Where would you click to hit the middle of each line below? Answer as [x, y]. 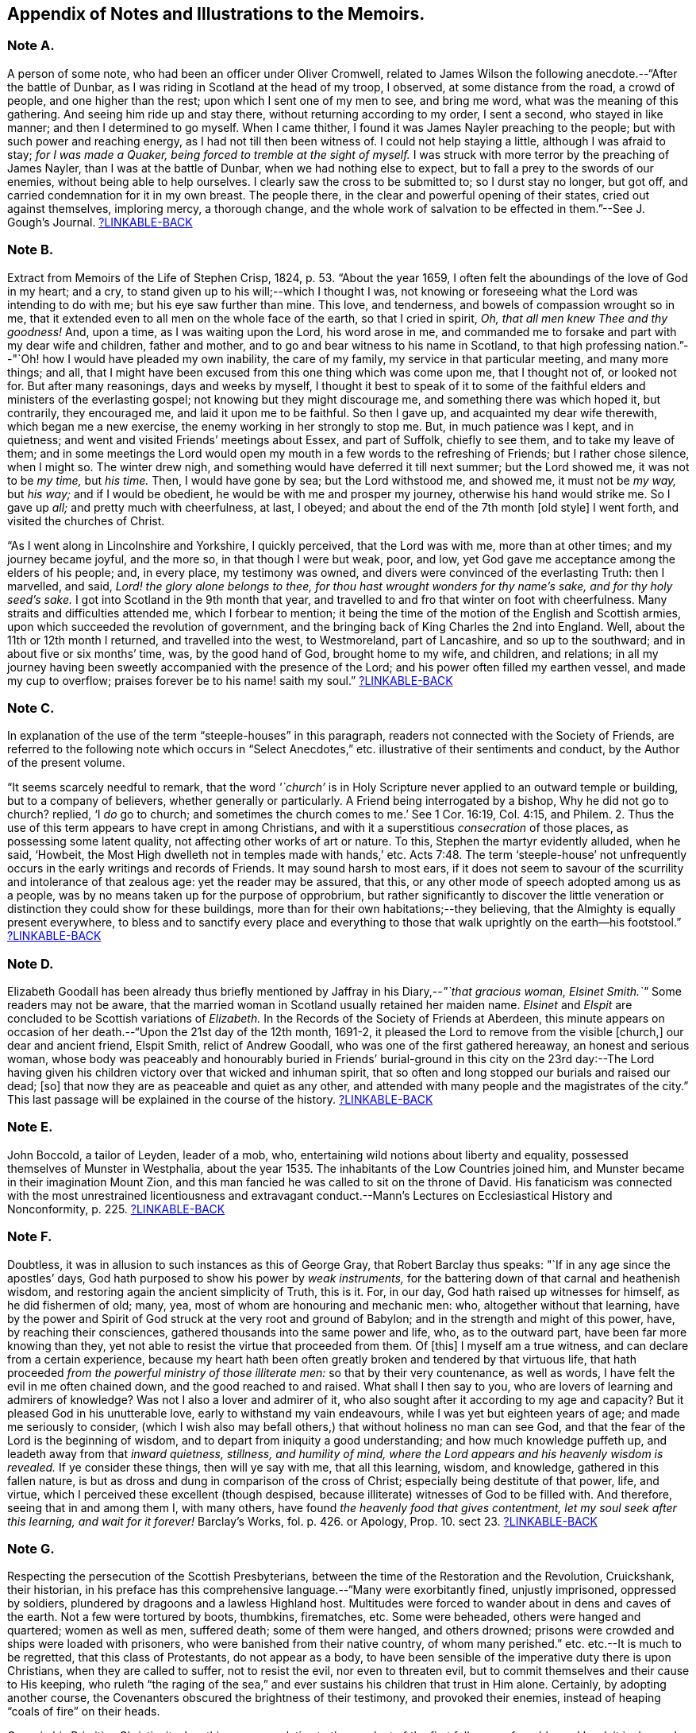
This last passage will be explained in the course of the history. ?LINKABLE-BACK [220, 1100]
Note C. [31, 708]
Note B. [31, 250]
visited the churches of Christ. [86, 520]
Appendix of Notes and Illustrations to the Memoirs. [216, 14]
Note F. [30, 1237]
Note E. [30, 1127]
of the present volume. [66, 763]
